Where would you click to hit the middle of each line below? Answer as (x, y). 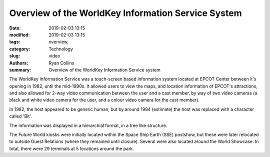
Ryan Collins (61, 63)
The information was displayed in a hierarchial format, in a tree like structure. (88, 125)
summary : (20, 69)
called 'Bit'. (20, 116)
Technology (61, 49)
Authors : (19, 63)
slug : (14, 56)
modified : (19, 34)
